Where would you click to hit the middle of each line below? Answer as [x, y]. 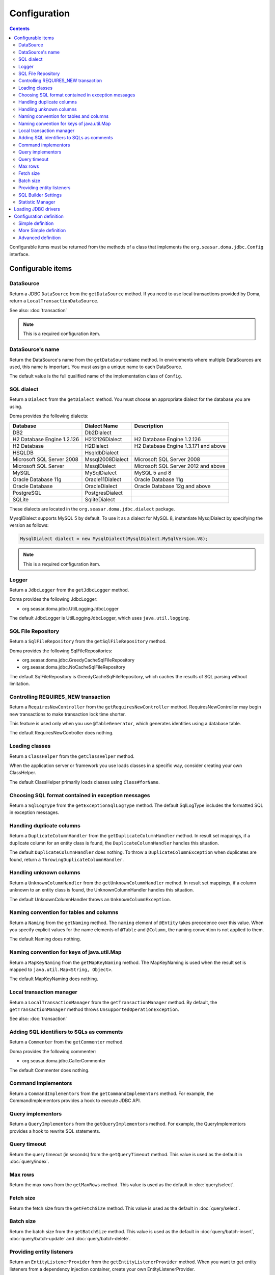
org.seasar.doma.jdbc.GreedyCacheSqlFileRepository [78, 660]
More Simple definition [42, 231]
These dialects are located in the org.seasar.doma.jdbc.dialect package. [92, 509]
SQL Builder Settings [40, 195]
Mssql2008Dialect [107, 459]
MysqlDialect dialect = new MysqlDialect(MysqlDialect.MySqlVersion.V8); [114, 539]
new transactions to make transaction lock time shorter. [68, 714]
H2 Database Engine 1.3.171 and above [180, 446]
